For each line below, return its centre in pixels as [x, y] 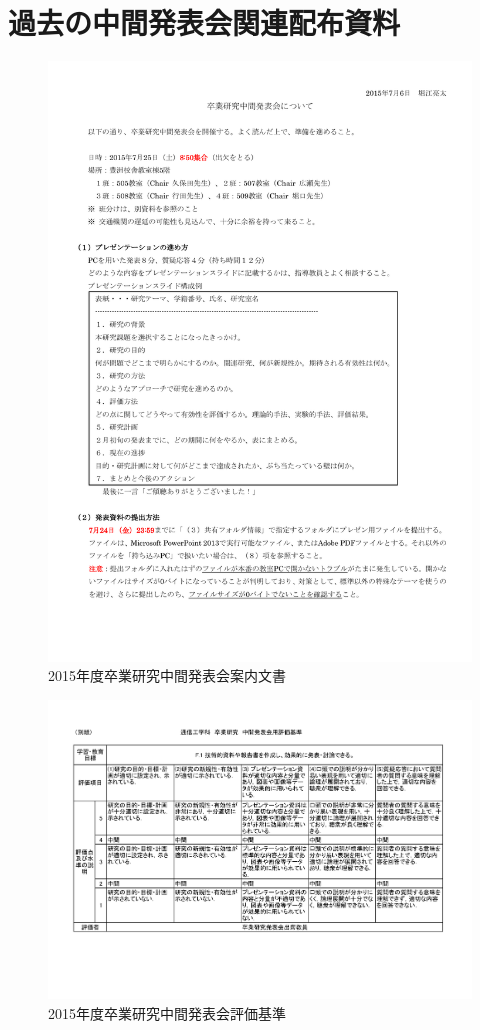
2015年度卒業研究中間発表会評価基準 [167, 1013]
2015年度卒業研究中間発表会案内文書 [167, 675]
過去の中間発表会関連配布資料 [204, 22]
